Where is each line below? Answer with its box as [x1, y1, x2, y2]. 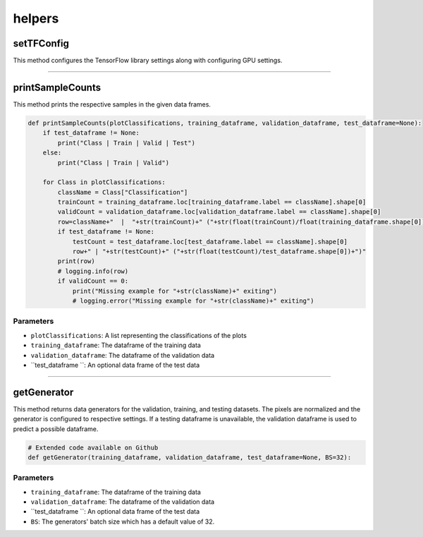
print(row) [57, 258, 95, 265]
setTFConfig [13, 37, 70, 49]
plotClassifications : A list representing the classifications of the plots [30, 331, 247, 339]
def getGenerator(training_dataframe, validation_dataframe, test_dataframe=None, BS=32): [27, 453, 352, 461]
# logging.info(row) [57, 267, 129, 275]
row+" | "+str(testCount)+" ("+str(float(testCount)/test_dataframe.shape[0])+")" [72, 248, 367, 255]
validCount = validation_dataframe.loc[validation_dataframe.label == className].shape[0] [57, 208, 381, 216]
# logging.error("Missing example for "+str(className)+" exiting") [72, 296, 314, 305]
